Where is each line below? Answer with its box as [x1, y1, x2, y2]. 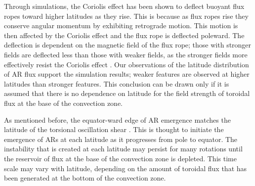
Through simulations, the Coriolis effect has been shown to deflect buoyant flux [4, 1, 245, 11]
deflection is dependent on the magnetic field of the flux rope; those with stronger [4, 40, 252, 50]
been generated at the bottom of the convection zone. [4, 173, 166, 183]
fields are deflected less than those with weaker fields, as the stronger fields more [4, 49, 248, 59]
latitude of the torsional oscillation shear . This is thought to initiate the [4, 124, 224, 135]
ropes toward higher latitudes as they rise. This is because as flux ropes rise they [4, 10, 249, 21]
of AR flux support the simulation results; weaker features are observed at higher [4, 69, 250, 79]
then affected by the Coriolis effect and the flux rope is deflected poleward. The [4, 30, 245, 40]
